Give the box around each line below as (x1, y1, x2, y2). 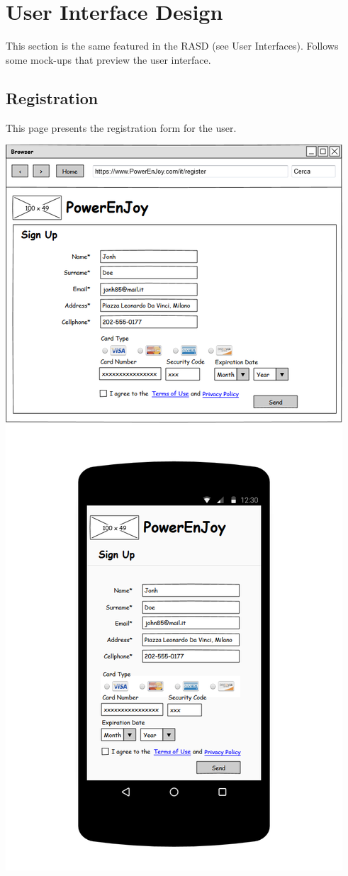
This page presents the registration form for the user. (6, 120, 237, 135)
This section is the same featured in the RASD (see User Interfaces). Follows (6, 38, 339, 53)
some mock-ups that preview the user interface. (6, 52, 211, 67)
